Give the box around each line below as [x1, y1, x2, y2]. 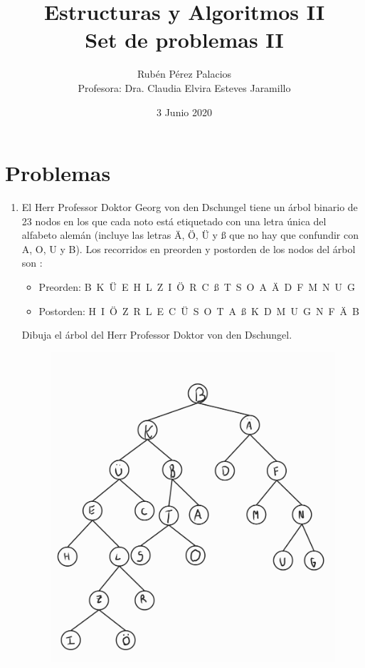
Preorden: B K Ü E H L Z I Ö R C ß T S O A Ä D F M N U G [38, 279, 356, 294]
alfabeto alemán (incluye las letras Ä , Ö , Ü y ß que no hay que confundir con [21, 227, 359, 242]
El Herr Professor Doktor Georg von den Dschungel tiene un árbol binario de [21, 200, 358, 215]
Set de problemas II [85, 25, 284, 54]
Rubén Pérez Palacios [137, 66, 232, 81]
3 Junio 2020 [157, 104, 212, 119]
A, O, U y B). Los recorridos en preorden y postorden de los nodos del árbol [21, 241, 356, 256]
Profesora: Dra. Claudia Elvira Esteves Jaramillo [78, 80, 291, 95]
